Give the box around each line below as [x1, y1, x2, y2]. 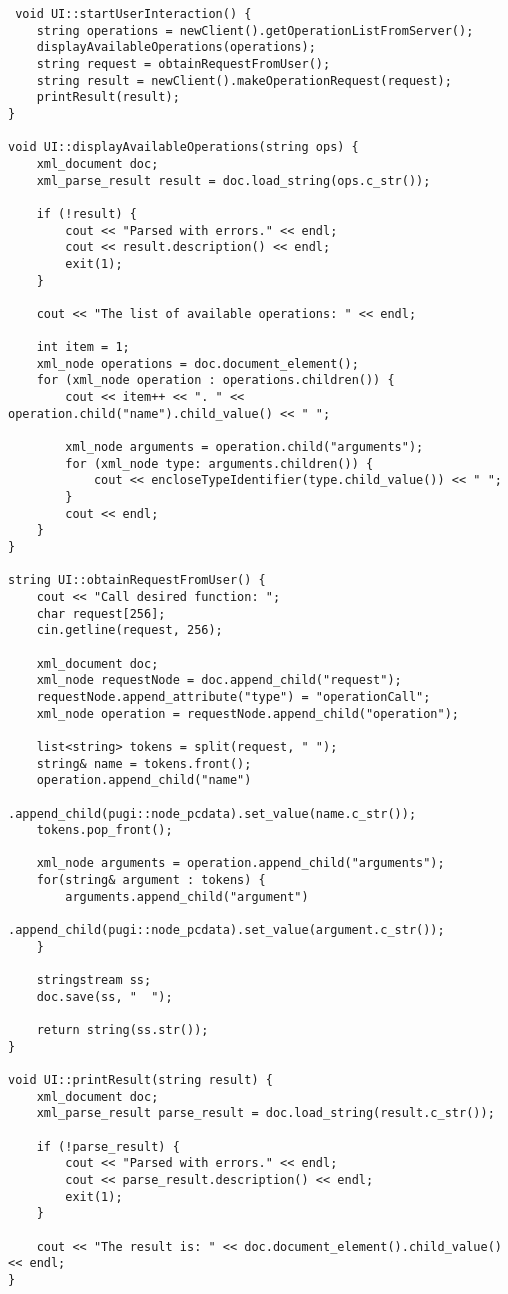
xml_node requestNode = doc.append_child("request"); [36, 673, 402, 688]
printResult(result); [36, 90, 180, 105]
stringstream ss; [36, 973, 152, 988]
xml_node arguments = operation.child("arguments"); [65, 440, 424, 455]
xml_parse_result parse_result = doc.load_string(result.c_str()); [36, 1106, 495, 1121]
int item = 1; [36, 340, 130, 355]
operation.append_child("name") [36, 773, 252, 788]
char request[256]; [36, 606, 166, 621]
